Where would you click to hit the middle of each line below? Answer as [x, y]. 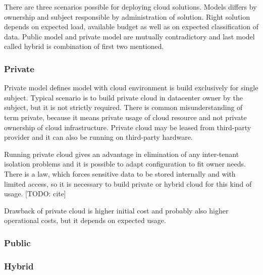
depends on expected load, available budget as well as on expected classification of [131, 26]
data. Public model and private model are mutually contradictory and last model [129, 36]
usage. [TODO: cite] [35, 194]
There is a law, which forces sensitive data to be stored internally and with [120, 173]
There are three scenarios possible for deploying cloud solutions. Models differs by [130, 7]
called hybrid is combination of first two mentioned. [84, 46]
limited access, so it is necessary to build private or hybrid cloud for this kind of [128, 183]
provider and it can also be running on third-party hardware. [98, 137]
